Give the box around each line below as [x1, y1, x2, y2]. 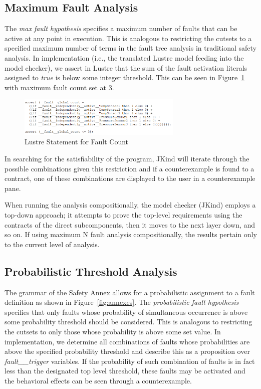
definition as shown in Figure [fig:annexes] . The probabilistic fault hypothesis [5, 297, 239, 307]
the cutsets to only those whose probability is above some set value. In [5, 326, 221, 336]
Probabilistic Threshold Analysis [5, 263, 177, 279]
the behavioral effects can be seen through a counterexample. [5, 375, 192, 385]
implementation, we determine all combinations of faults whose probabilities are [5, 336, 250, 346]
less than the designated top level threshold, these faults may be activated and [5, 365, 245, 376]
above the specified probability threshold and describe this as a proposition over [5, 346, 250, 356]
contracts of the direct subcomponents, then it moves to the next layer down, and [5, 219, 255, 230]
